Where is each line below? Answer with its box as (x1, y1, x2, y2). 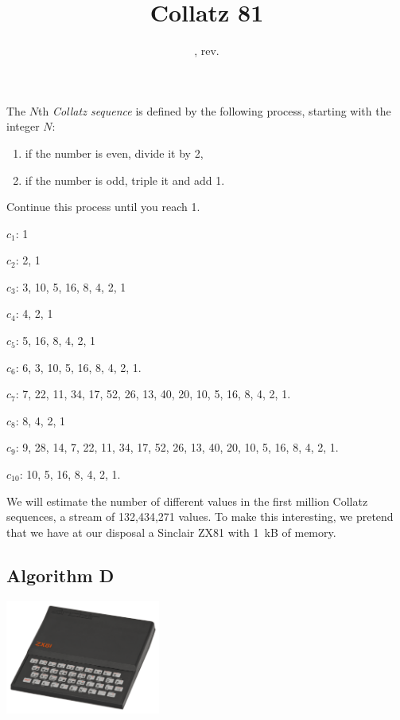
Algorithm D (6, 562, 115, 587)
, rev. (194, 42, 219, 59)
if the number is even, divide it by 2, (25, 144, 204, 161)
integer (6, 118, 40, 135)
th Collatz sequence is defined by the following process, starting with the (38, 102, 391, 119)
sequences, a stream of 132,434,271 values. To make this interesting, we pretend (6, 508, 394, 525)
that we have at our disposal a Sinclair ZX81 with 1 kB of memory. (6, 523, 336, 540)
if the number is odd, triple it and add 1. (25, 171, 225, 188)
